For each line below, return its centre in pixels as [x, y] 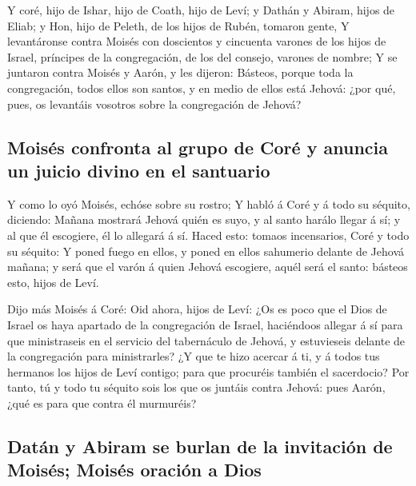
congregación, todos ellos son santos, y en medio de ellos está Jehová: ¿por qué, [202, 88]
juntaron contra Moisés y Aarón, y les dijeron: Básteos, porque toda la [180, 72]
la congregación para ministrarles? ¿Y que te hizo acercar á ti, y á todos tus [194, 356]
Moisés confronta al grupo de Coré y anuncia [198, 147]
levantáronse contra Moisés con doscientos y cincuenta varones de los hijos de [197, 41]
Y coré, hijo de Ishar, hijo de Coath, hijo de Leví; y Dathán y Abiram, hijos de [201, 10]
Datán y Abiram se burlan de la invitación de [200, 446]
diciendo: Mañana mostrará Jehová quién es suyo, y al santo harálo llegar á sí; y [204, 219]
